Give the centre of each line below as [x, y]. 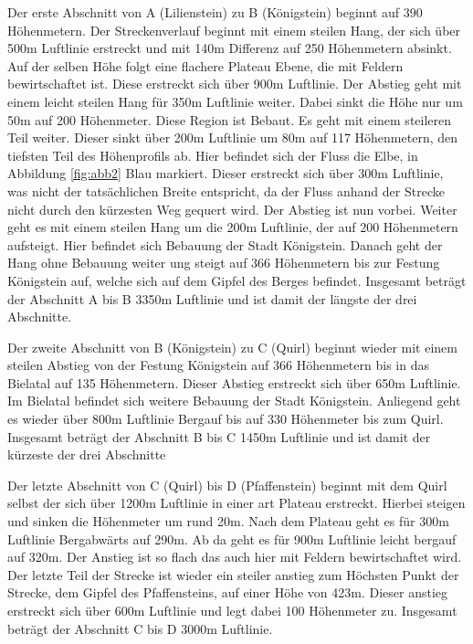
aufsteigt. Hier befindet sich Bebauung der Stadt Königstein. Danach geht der [225, 244]
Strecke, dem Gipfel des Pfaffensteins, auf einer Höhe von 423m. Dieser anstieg [228, 592]
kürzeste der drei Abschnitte [87, 454]
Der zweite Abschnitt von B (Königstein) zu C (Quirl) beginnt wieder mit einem [232, 347]
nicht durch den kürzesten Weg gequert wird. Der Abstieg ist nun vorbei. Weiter [232, 209]
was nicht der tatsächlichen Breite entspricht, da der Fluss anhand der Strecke [226, 190]
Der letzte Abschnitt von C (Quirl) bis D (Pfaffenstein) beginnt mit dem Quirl [227, 485]
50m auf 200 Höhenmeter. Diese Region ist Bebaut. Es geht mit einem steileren [230, 119]
